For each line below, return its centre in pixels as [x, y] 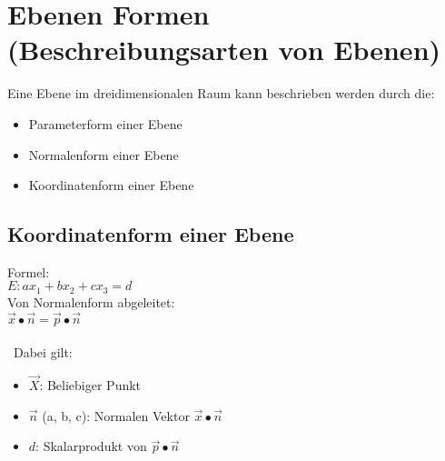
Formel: [29, 271]
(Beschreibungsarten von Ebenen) [224, 50]
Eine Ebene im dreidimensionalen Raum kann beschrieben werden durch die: [221, 93]
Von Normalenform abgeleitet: [91, 301]
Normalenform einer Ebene [104, 154]
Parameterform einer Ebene [105, 123]
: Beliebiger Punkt [90, 385]
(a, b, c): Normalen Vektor [116, 415]
